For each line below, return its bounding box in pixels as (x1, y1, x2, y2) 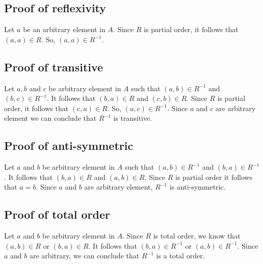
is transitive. (113, 113, 152, 123)
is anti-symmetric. (169, 181, 226, 192)
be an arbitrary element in (23, 24, 106, 35)
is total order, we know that (153, 230, 241, 241)
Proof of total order (4, 206, 110, 222)
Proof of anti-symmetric (4, 138, 134, 153)
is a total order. (156, 250, 205, 261)
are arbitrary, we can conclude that (29, 250, 140, 261)
